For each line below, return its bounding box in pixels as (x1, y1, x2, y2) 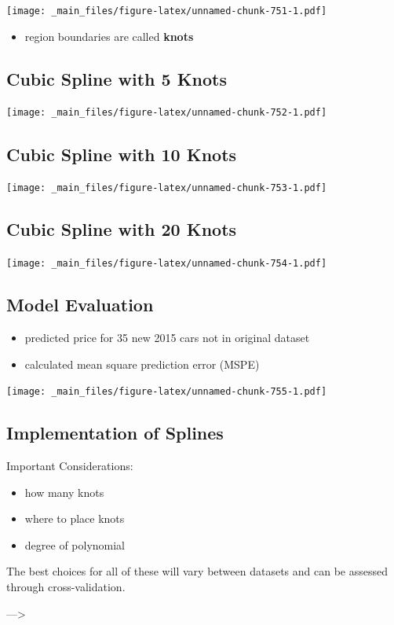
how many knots (24, 483, 104, 500)
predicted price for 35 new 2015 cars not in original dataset (24, 329, 310, 346)
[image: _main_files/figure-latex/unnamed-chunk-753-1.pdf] (6, 182, 327, 194)
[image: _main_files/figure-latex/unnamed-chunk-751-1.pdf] (6, 6, 327, 17)
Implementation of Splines (6, 421, 224, 445)
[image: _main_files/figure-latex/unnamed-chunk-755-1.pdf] (6, 386, 327, 398)
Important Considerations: (6, 458, 133, 474)
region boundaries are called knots (24, 28, 194, 44)
